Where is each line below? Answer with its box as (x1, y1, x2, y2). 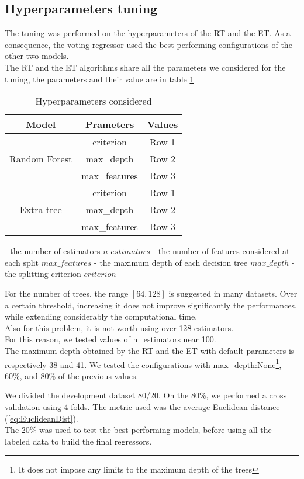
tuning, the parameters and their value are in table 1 (5, 72, 194, 85)
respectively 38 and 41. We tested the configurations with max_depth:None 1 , (5, 356, 282, 370)
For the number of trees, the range (5, 287, 129, 299)
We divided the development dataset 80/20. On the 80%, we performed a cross (5, 389, 287, 401)
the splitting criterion (5, 268, 81, 280)
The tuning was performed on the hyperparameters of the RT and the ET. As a (5, 27, 291, 39)
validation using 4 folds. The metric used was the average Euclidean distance (5, 400, 280, 412)
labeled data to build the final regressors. (5, 435, 152, 447)
